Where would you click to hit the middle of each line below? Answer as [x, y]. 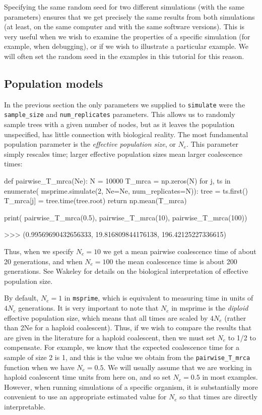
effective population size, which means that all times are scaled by [106, 317]
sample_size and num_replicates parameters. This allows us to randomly [120, 114]
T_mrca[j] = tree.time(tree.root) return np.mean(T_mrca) [95, 200]
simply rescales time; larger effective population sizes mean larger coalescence [123, 154]
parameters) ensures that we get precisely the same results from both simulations [129, 16]
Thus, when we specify [39, 251]
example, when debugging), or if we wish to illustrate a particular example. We [126, 46]
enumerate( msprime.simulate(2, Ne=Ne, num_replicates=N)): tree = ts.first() [126, 190]
